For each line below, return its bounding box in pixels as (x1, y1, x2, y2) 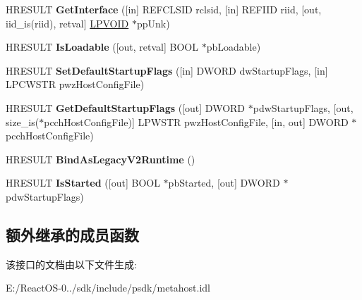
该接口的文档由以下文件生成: (6, 256, 137, 271)
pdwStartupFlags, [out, (253, 100, 354, 115)
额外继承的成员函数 (6, 223, 139, 245)
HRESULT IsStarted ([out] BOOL (6, 175, 160, 190)
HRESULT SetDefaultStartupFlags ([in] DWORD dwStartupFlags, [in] (6, 63, 328, 77)
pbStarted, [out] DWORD (168, 175, 280, 190)
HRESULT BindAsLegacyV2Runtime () (6, 151, 195, 166)
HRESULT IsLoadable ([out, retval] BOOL (6, 39, 199, 54)
